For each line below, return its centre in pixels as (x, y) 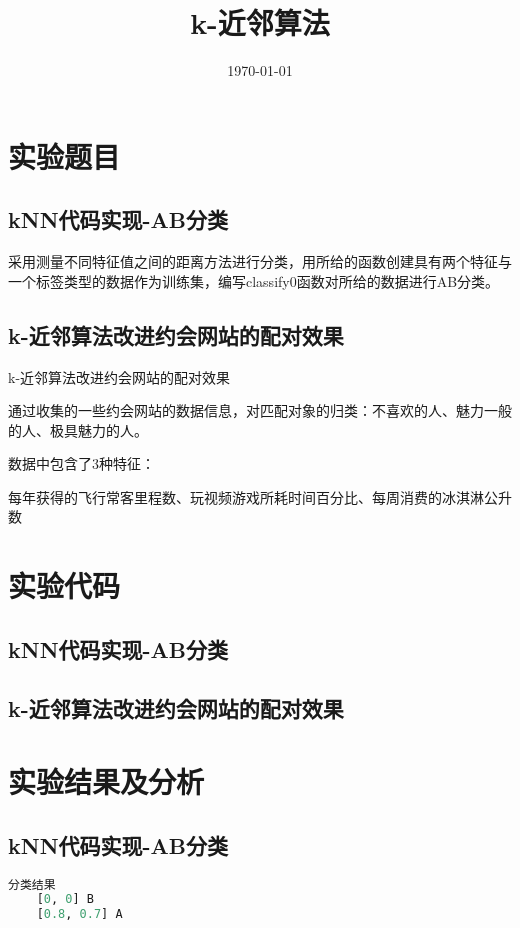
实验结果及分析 (106, 781)
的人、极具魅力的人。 (78, 429)
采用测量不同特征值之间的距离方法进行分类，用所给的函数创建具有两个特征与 (260, 261)
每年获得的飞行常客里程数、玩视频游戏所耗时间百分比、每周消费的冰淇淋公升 (260, 496)
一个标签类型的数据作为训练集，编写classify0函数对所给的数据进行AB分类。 (254, 280)
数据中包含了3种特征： (81, 463)
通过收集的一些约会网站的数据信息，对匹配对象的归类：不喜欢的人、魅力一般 (260, 410)
